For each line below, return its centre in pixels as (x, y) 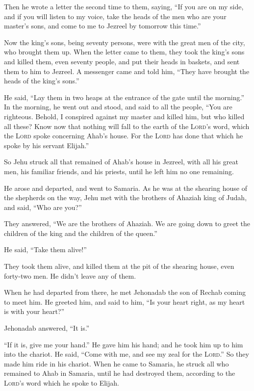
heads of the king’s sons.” (42, 81)
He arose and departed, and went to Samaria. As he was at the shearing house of (126, 188)
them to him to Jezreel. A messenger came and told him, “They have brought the (127, 71)
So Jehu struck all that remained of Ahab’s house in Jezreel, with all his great (121, 162)
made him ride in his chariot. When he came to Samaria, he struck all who (116, 363)
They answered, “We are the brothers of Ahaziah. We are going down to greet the (127, 223)
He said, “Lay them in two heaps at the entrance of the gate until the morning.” (124, 97)
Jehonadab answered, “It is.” (47, 328)
